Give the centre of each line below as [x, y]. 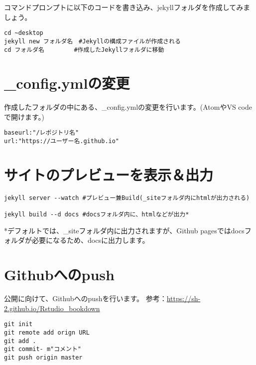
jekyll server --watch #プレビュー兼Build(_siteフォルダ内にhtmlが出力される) [127, 198]
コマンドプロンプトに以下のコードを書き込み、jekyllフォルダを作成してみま [127, 7]
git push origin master [43, 358]
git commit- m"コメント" [43, 349]
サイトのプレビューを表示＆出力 [109, 174]
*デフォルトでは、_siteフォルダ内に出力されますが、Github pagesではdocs [124, 230]
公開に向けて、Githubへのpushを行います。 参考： [85, 298]
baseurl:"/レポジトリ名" [42, 133]
